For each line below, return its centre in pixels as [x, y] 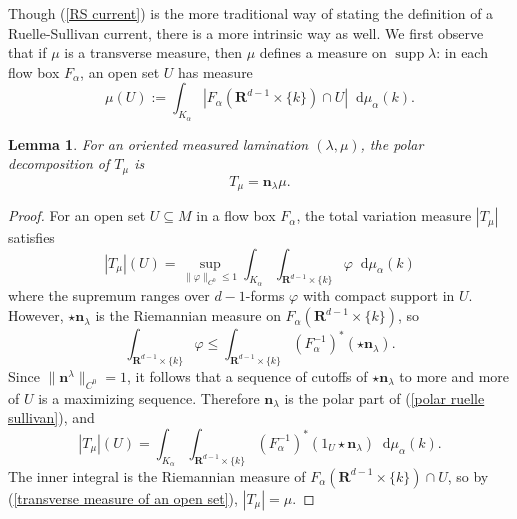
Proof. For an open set [77, 215]
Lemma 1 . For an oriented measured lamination [158, 143]
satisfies [31, 237]
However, [36, 315]
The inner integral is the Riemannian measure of [157, 475]
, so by [468, 475]
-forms [265, 295]
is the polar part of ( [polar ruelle [384, 397]
